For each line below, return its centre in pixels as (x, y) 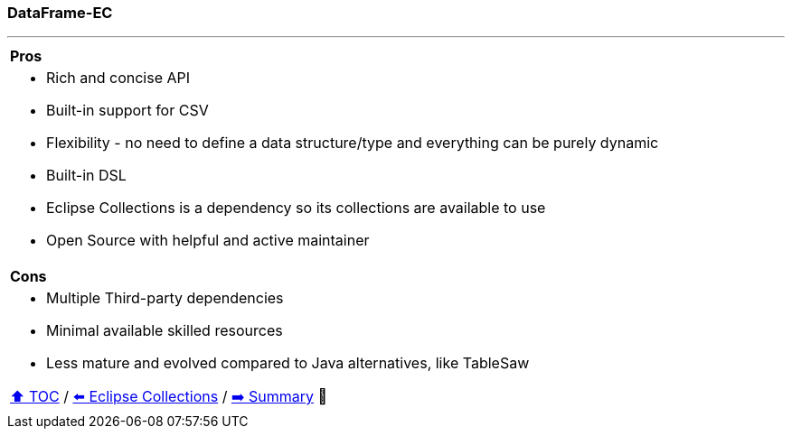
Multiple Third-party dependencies (165, 298)
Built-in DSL (86, 176)
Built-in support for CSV (127, 111)
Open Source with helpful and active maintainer (208, 241)
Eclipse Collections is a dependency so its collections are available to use (296, 208)
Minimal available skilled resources (165, 331)
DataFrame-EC (60, 13)
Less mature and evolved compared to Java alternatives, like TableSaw (288, 363)
